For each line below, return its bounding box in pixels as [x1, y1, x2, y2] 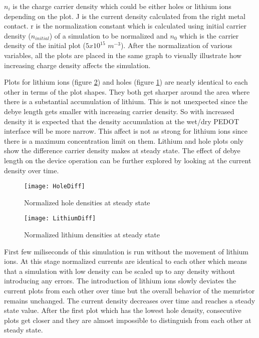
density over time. [4, 165, 59, 175]
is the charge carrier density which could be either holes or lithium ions [13, 1, 231, 11]
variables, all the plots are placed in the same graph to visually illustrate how [4, 50, 242, 60]
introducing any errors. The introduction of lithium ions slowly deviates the [4, 275, 236, 286]
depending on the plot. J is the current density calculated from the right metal [4, 11, 245, 21]
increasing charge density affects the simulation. [4, 60, 151, 70]
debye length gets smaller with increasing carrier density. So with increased [4, 106, 234, 116]
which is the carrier [179, 30, 239, 41]
